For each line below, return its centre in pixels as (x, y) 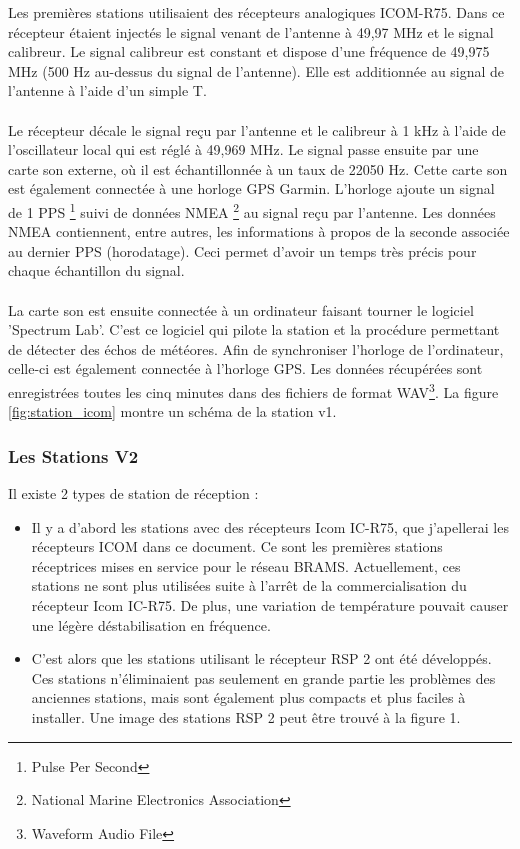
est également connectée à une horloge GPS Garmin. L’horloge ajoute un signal (251, 188)
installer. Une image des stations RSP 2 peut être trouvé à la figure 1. (246, 716)
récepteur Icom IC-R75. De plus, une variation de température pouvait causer (270, 604)
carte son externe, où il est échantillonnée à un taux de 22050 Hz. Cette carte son (258, 168)
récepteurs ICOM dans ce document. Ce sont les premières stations (237, 546)
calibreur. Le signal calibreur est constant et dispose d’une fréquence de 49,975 (249, 51)
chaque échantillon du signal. (96, 270)
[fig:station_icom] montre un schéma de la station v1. (172, 411)
